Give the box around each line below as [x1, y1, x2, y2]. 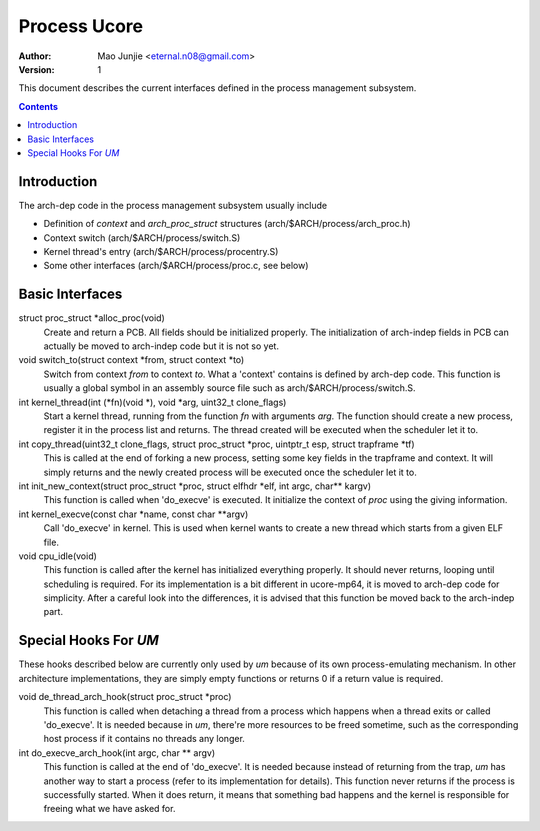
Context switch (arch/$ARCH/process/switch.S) [43, 231, 241, 244]
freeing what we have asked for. [43, 803, 176, 815]
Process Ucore [18, 15, 144, 37]
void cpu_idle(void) [18, 550, 97, 562]
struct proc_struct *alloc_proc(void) [18, 312, 165, 324]
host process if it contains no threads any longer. [43, 733, 245, 745]
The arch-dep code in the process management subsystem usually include [18, 199, 328, 211]
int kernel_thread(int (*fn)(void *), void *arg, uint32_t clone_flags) [18, 396, 287, 408]
